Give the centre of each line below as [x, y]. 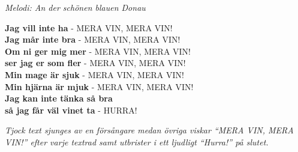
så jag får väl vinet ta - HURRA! [71, 110]
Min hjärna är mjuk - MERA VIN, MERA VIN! [99, 86]
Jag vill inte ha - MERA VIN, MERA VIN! [89, 27]
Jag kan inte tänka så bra [59, 98]
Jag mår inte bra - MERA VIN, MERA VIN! [93, 39]
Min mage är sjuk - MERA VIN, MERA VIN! [94, 74]
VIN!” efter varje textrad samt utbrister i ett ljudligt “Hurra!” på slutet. [137, 141]
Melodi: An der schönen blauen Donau [75, 7]
